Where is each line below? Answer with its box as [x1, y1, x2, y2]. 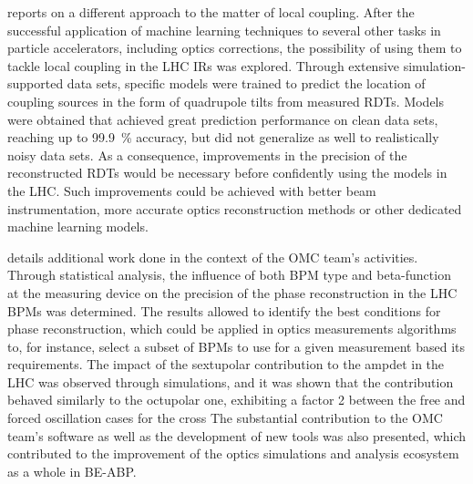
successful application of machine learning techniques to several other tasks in [7, 20, 441, 39]
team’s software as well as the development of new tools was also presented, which [7, 426, 467, 445]
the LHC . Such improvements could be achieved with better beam [7, 180, 376, 200]
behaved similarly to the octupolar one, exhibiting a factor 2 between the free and [7, 390, 466, 409]
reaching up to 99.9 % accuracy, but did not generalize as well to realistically [7, 128, 439, 147]
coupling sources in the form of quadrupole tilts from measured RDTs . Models [7, 91, 445, 110]
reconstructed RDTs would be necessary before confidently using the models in [7, 163, 447, 182]
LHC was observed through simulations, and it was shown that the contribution [7, 372, 454, 391]
